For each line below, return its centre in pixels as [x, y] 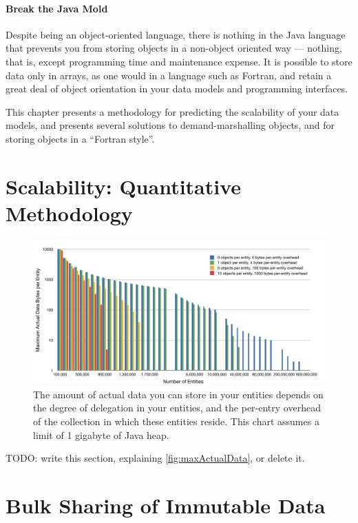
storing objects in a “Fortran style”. [80, 138]
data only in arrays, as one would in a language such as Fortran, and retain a [169, 75]
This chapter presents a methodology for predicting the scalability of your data [172, 111]
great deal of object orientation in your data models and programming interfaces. [177, 89]
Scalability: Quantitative [124, 186]
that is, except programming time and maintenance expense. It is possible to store [179, 61]
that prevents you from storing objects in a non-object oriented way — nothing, [174, 48]
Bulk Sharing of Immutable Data [166, 505]
